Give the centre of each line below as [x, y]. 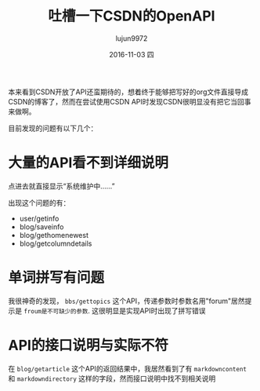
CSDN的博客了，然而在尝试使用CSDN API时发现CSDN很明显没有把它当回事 [130, 101]
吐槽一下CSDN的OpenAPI [132, 16]
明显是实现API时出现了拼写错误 [155, 310]
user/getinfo [39, 218]
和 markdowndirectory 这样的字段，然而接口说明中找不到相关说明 [112, 378]
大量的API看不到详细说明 [88, 163]
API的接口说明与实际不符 [88, 345]
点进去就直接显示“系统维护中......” [61, 186]
